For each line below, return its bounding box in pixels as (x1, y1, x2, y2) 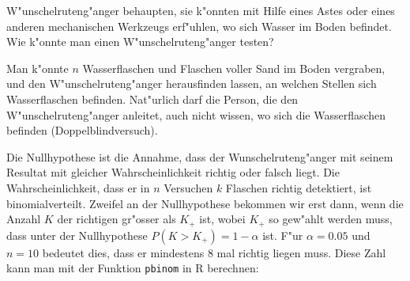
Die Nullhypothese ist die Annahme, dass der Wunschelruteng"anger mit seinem (6, 148, 393, 165)
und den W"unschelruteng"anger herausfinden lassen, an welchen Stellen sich (6, 75, 377, 92)
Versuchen (164, 179, 213, 196)
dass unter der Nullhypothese (6, 226, 148, 243)
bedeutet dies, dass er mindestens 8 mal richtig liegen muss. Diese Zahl (42, 244, 386, 260)
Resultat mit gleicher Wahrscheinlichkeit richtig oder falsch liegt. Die (6, 164, 340, 180)
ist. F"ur (262, 226, 303, 243)
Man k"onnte (6, 59, 69, 76)
